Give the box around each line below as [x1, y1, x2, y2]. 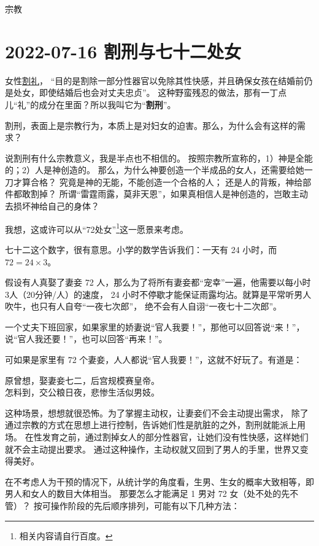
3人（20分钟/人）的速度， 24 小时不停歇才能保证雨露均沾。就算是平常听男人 [5, 287, 312, 300]
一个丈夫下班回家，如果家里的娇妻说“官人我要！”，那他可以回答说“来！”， [5, 320, 305, 333]
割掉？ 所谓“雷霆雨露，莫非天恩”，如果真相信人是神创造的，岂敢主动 [30, 187, 308, 200]
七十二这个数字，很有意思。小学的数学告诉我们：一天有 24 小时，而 [5, 243, 277, 255]
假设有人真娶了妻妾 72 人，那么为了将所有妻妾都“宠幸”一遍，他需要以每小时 [5, 276, 311, 289]
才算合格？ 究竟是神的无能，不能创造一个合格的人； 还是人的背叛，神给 [13, 175, 303, 188]
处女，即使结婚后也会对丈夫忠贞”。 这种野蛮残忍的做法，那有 [13, 86, 261, 99]
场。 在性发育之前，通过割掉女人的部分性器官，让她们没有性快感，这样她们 [5, 431, 309, 443]
